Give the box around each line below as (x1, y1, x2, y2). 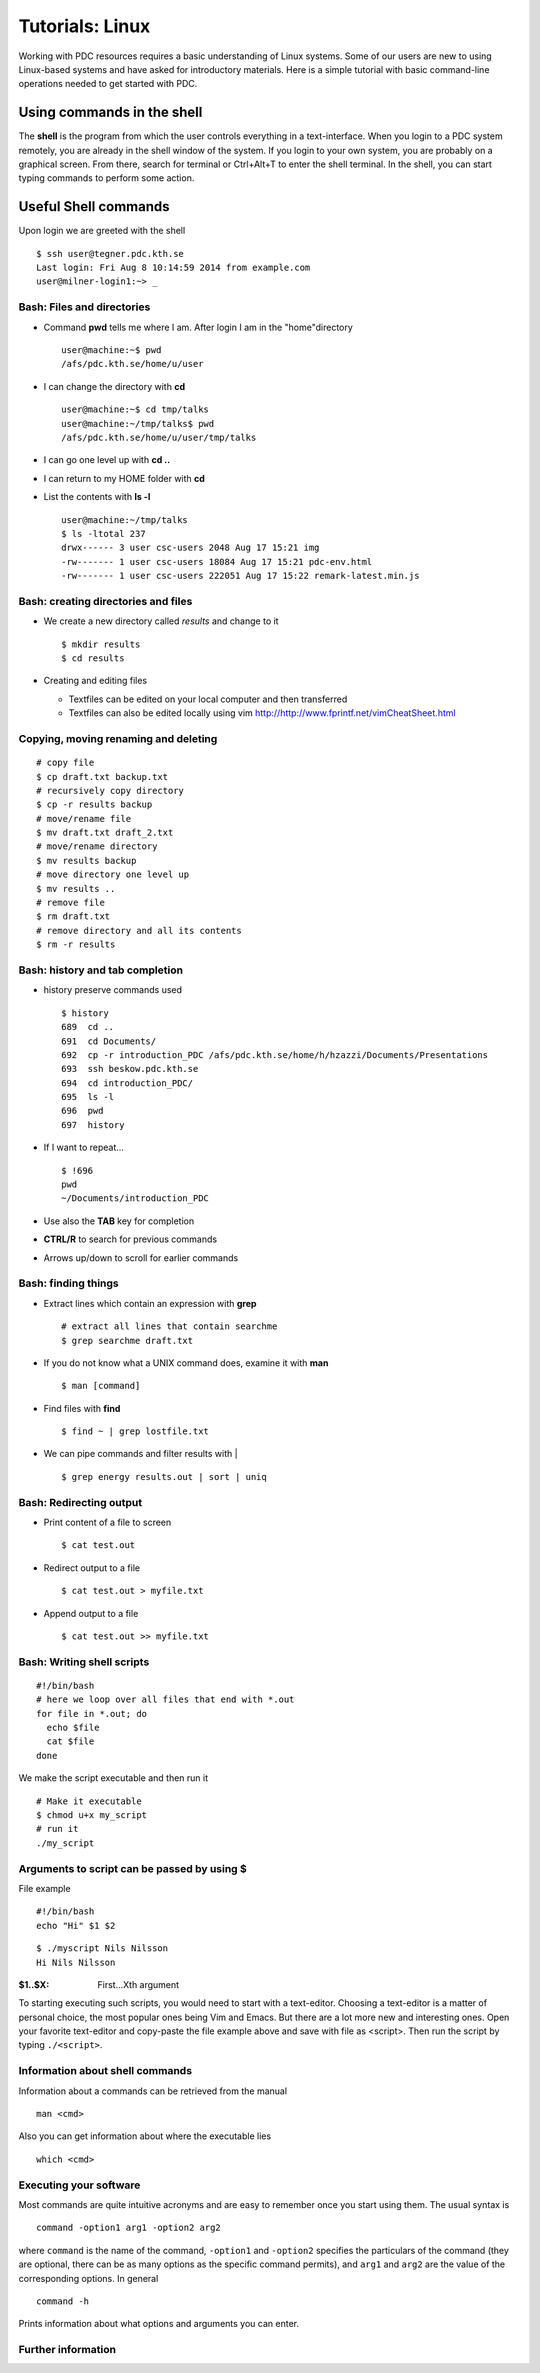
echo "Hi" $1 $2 (36, 1920, 116, 1931)
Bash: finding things (18, 1276, 119, 1290)
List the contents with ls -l (43, 491, 151, 503)
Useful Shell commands (18, 198, 170, 215)
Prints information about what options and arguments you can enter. (18, 2318, 300, 2330)
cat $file (46, 1736, 95, 1747)
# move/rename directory (36, 841, 158, 852)
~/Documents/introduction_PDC (61, 1193, 210, 1204)
